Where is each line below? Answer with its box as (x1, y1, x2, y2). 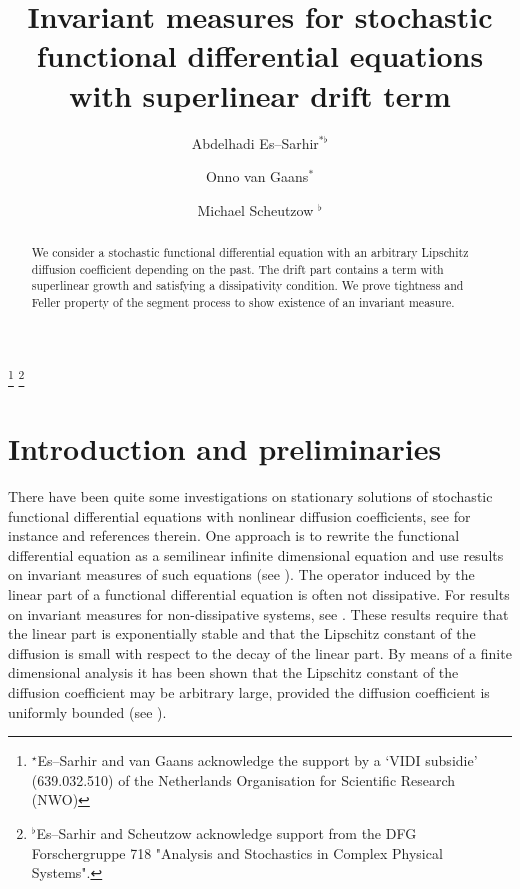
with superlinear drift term (69, 74, 451, 115)
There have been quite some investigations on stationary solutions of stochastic (8, 486, 493, 507)
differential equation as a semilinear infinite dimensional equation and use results (8, 544, 504, 565)
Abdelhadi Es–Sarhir (191, 132, 319, 153)
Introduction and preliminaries (8, 428, 442, 469)
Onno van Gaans (205, 166, 309, 187)
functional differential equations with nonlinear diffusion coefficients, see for (8, 505, 471, 526)
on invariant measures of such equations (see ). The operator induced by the (8, 564, 475, 585)
